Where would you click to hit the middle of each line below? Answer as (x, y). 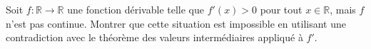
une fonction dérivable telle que (136, 9)
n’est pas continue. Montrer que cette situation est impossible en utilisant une (176, 23)
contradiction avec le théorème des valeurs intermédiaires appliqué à (154, 37)
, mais (343, 9)
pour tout (281, 9)
